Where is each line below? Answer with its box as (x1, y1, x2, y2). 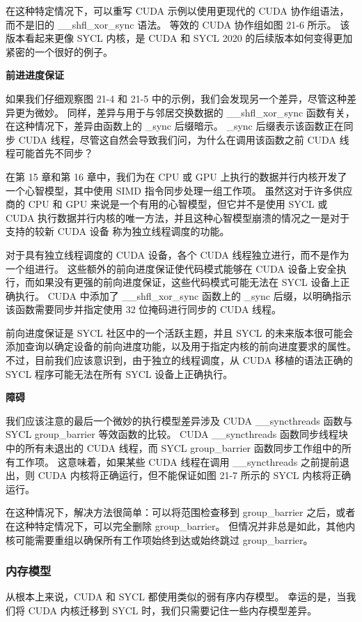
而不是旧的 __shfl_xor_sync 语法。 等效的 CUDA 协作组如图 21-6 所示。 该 (6, 17, 350, 31)
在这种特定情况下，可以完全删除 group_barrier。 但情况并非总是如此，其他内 (6, 519, 356, 533)
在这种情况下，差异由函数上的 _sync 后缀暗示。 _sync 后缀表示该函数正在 (6, 119, 344, 133)
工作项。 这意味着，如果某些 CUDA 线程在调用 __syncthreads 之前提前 (15, 454, 340, 469)
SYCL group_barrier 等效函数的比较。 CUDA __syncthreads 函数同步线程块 (6, 427, 348, 441)
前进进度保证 (6, 68, 64, 82)
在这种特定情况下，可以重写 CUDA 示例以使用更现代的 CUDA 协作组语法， (6, 3, 349, 17)
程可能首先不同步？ (6, 146, 93, 160)
